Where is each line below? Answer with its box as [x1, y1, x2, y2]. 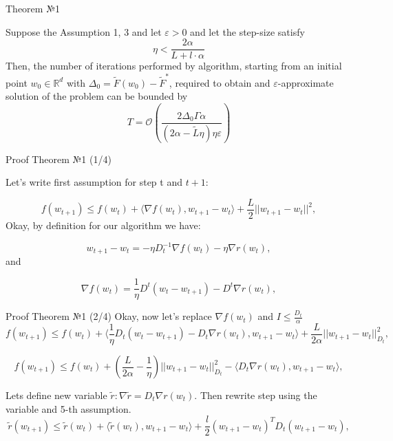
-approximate [277, 75, 334, 89]
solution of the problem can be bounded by [6, 89, 188, 103]
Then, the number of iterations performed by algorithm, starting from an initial [6, 58, 342, 73]
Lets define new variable [6, 388, 107, 402]
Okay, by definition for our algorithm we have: [6, 217, 201, 232]
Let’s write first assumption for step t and [6, 175, 182, 189]
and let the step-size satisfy [190, 24, 305, 39]
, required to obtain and [169, 75, 270, 89]
